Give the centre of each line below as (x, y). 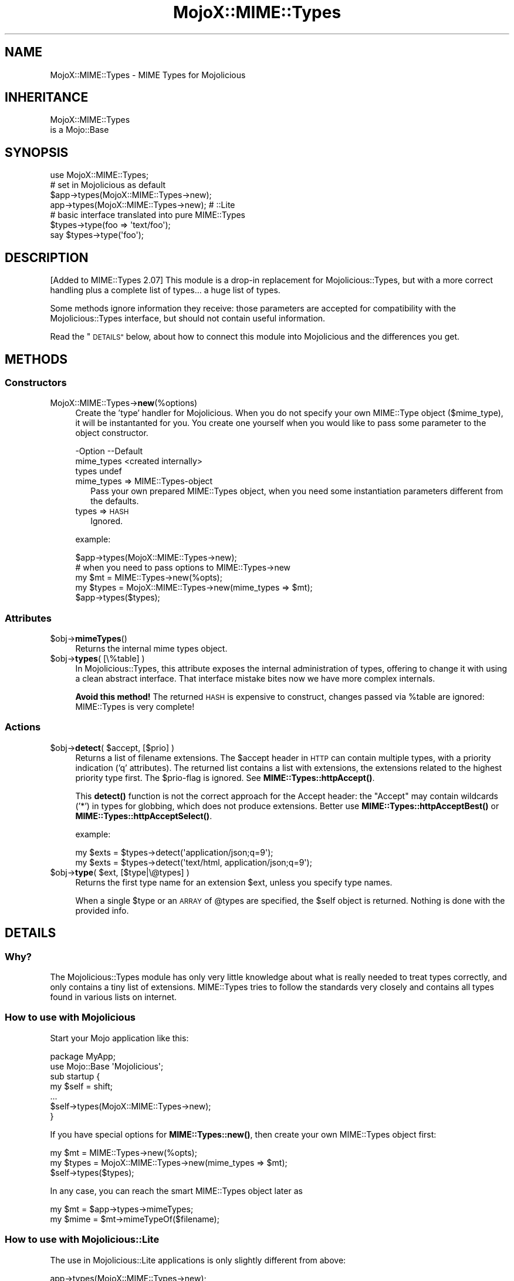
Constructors (36, 382)
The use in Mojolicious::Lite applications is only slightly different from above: (198, 1260)
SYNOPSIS (37, 152)
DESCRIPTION (47, 257)
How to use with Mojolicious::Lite (82, 1240)
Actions (23, 727)
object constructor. (112, 433)
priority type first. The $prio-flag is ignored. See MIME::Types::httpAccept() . (225, 777)
